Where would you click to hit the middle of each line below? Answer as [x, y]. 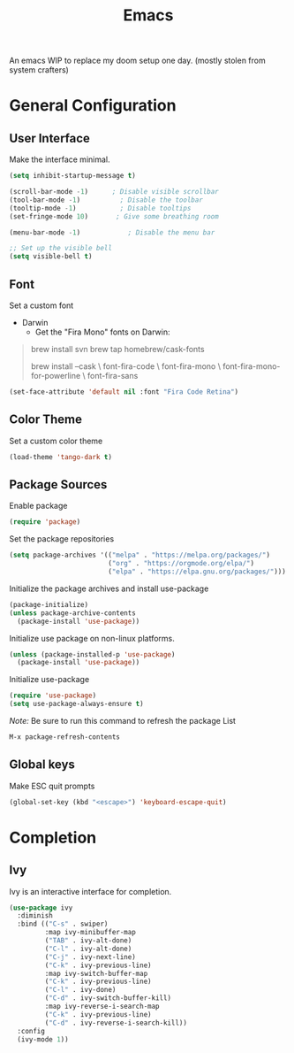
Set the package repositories [62, 539]
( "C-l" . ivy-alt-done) [88, 949]
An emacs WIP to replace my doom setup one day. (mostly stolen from [138, 61]
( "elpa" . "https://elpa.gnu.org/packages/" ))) [197, 572]
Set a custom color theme [56, 441]
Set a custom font [41, 305]
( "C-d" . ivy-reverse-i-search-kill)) [116, 1023]
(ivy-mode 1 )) [43, 1039]
